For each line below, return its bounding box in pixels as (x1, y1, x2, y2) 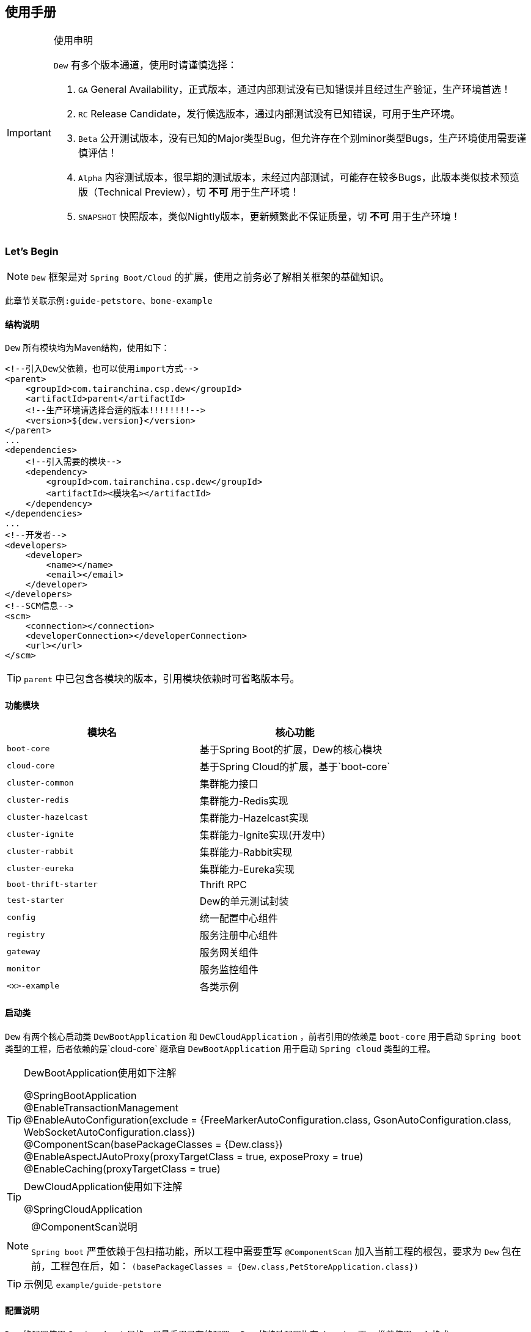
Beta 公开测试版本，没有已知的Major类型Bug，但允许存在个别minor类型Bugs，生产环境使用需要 (78, 132, 517, 145)
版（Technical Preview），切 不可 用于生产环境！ (78, 186, 299, 199)
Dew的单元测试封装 (199, 894, 289, 907)
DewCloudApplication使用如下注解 (24, 1180, 182, 1193)
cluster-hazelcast (7, 812, 89, 822)
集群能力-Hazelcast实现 (199, 811, 309, 824)
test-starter (7, 896, 64, 905)
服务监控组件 (199, 963, 258, 976)
